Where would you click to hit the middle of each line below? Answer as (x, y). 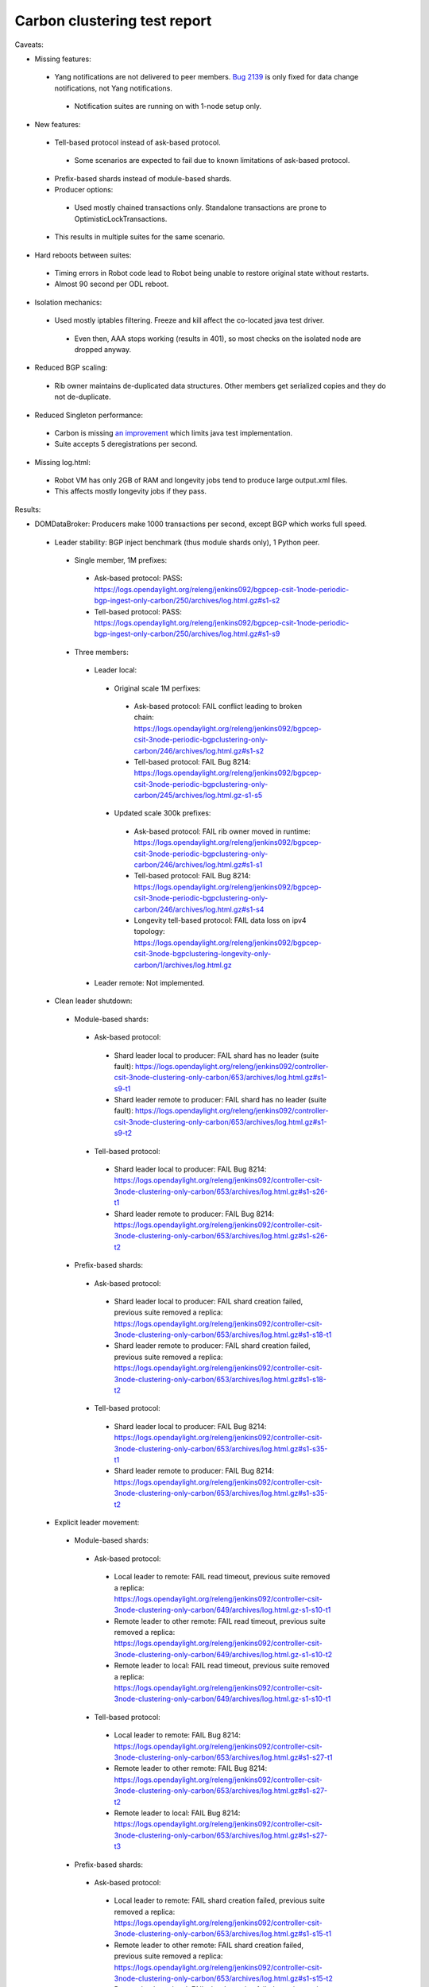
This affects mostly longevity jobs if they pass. (130, 491)
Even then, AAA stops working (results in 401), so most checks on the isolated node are (218, 339)
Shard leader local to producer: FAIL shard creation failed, (209, 1301)
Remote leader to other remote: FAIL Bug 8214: (191, 1768)
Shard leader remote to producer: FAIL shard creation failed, (213, 1346)
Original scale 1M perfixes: (157, 688)
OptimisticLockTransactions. (121, 219)
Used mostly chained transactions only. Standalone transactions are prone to (201, 207)
